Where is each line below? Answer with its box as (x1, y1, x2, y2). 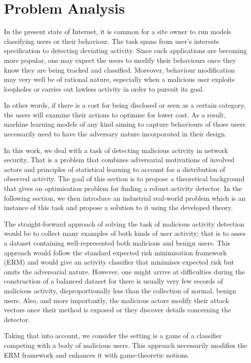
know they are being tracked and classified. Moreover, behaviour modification (4, 64, 235, 75)
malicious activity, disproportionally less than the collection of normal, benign (4, 285, 236, 295)
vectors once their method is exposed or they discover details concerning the (4, 305, 231, 315)
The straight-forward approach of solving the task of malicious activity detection (4, 218, 244, 229)
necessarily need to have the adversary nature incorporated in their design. (4, 129, 227, 139)
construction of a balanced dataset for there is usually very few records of (4, 276, 223, 286)
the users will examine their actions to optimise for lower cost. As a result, (4, 109, 226, 119)
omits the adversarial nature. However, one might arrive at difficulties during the (4, 266, 245, 276)
